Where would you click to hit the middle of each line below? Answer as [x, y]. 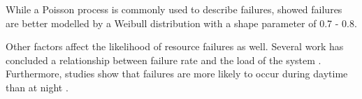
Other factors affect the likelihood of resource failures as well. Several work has [175, 46]
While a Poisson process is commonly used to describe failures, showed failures [174, 9]
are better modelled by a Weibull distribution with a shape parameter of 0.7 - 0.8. [181, 23]
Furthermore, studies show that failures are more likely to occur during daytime [177, 74]
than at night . [37, 87]
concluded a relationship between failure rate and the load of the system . [164, 60]
